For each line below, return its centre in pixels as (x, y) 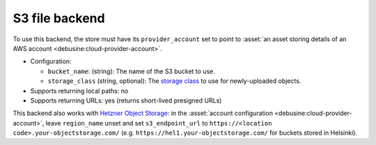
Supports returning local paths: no (79, 91)
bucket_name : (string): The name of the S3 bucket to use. (131, 71)
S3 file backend (59, 18)
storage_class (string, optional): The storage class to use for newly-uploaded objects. (174, 81)
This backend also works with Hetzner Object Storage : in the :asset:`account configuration (143, 113)
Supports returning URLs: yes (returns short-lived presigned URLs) (126, 100)
